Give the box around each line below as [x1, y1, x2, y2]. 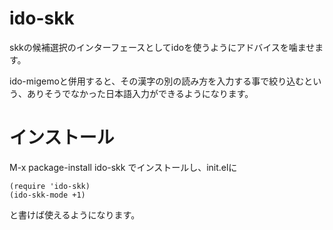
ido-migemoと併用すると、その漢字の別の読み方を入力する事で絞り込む [9, 75, 305, 87]
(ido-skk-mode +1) [9, 190, 86, 200]
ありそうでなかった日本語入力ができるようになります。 [26, 87, 254, 99]
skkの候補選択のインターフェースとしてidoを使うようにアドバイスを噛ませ [9, 41, 316, 53]
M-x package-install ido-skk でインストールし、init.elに [9, 161, 238, 173]
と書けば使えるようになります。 [9, 208, 141, 221]
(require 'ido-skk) [9, 181, 91, 191]
